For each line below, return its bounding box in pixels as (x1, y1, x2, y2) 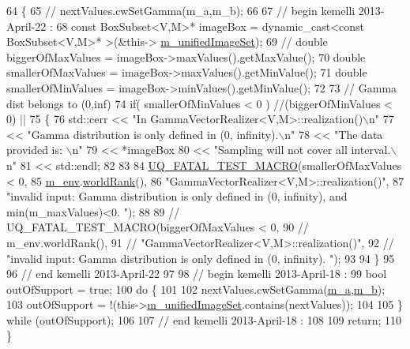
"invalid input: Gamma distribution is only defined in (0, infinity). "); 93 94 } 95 (6, 250, 395, 266)
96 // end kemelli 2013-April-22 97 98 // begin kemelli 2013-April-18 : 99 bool (6, 265, 387, 282)
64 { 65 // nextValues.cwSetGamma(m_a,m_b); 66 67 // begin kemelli (6, 2, 355, 18)
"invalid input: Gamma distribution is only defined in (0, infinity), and (6, 188, 348, 205)
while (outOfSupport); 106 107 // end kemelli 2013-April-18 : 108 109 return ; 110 (6, 311, 401, 328)
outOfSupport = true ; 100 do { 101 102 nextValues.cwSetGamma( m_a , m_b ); (6, 280, 386, 297)
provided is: (6, 141, 62, 158)
